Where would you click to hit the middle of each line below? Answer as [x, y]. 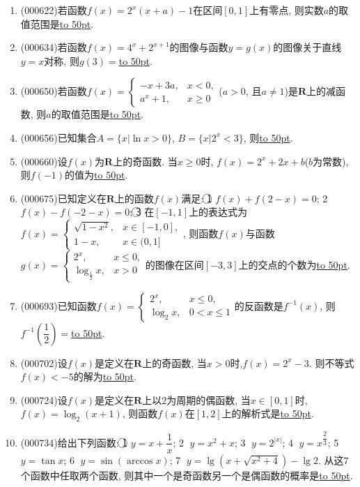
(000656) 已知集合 [58, 137]
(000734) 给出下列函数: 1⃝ [74, 442]
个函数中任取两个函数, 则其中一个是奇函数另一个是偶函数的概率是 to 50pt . [187, 475]
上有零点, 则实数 [287, 10]
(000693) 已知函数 [58, 305]
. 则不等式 [331, 362]
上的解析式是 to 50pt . [268, 413]
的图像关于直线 [307, 47]
